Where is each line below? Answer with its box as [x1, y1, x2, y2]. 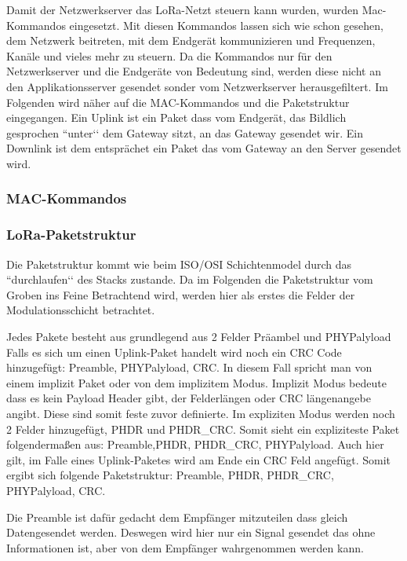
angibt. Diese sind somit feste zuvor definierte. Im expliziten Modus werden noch [6, 405, 395, 421]
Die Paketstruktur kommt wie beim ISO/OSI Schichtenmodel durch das [6, 255, 352, 272]
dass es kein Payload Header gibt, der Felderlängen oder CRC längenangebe [6, 390, 371, 406]
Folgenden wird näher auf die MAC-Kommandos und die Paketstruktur [6, 93, 350, 110]
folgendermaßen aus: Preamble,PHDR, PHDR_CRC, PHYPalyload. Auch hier [6, 436, 384, 453]
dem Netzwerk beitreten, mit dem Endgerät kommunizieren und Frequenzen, [6, 32, 376, 49]
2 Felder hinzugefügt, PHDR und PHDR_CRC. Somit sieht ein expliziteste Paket [6, 420, 400, 437]
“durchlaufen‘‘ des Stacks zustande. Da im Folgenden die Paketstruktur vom [6, 271, 373, 288]
